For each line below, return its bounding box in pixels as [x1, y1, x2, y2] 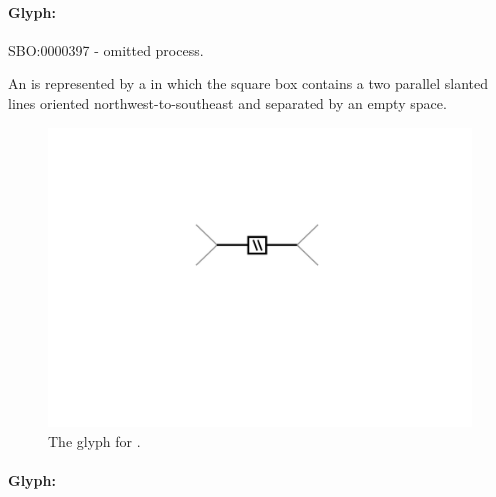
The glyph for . [48, 430, 141, 451]
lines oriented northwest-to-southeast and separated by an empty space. [8, 92, 447, 113]
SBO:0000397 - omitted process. [8, 39, 204, 60]
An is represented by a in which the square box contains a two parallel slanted [8, 73, 489, 94]
